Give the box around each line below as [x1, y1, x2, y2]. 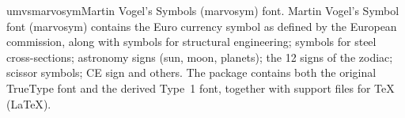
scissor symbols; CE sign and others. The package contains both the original [6, 64, 377, 81]
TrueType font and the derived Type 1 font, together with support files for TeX [6, 79, 395, 96]
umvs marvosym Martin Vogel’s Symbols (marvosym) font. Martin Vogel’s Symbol [6, 2, 399, 18]
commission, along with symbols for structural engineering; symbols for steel [6, 33, 377, 50]
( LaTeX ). [6, 95, 51, 112]
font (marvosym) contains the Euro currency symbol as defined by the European [6, 17, 397, 34]
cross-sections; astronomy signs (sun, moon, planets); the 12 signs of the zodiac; [6, 48, 393, 65]
